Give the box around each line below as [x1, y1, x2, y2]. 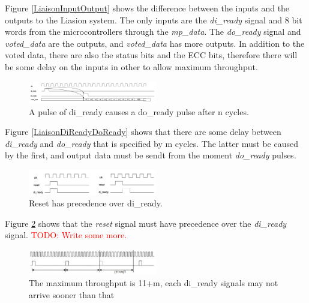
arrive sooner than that [29, 288, 115, 301]
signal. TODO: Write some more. [5, 229, 127, 241]
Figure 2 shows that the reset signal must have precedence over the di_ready [5, 217, 287, 229]
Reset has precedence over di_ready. [29, 197, 163, 209]
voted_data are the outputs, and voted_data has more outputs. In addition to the [5, 37, 305, 49]
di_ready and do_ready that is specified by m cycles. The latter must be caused [5, 137, 299, 149]
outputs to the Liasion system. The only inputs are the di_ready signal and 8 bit [5, 13, 302, 26]
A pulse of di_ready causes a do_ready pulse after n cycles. [29, 105, 249, 118]
